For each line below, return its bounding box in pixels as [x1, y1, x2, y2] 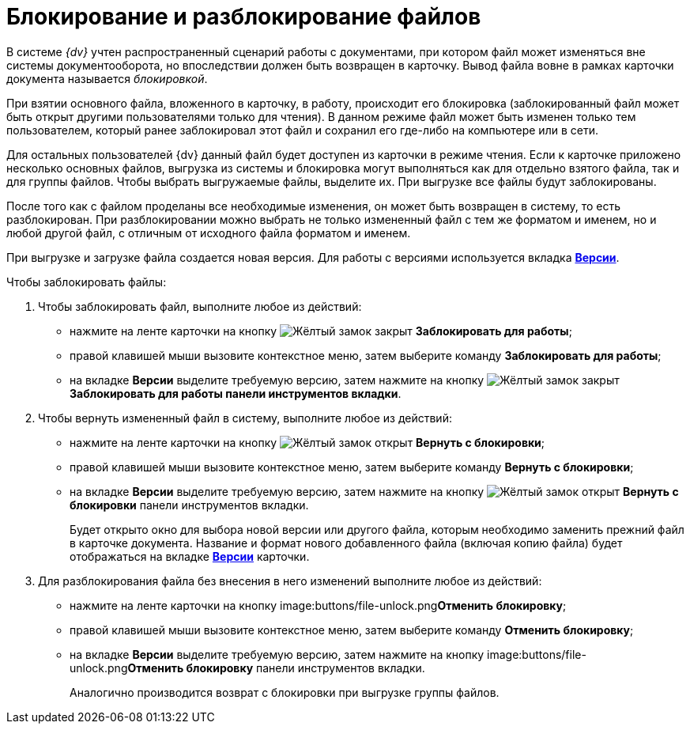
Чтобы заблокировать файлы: [6, 274, 167, 289]
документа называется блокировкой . [6, 71, 208, 85]
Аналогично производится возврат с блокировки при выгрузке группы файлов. [70, 685, 500, 699]
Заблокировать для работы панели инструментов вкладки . [70, 386, 402, 400]
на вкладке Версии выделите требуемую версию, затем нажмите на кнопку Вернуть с [70, 484, 679, 498]
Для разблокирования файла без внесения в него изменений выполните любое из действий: [38, 573, 542, 588]
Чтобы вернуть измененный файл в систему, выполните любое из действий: [38, 410, 452, 425]
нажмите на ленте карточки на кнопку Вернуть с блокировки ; [70, 435, 545, 449]
